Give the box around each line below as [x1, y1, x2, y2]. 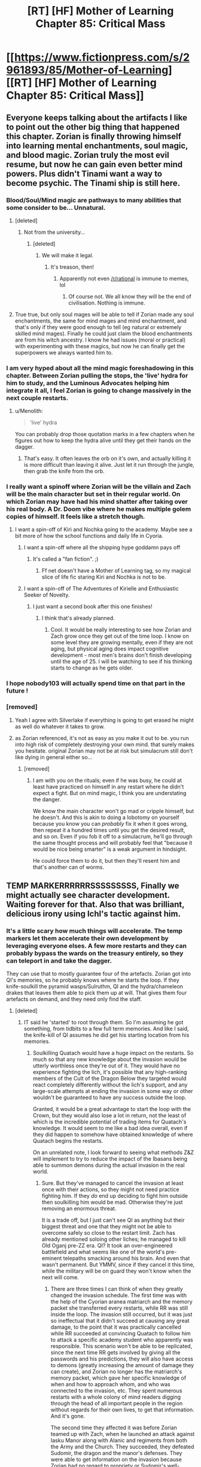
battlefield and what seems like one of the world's [41, 1249, 165, 1256]
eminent [41, 1255, 62, 1262]
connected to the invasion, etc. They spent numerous [50, 1387, 182, 1395]
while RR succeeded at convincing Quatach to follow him [50, 1330, 191, 1337]
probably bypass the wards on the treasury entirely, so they [6, 949, 184, 957]
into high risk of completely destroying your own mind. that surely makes [14, 741, 194, 748]
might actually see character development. [6, 890, 170, 900]
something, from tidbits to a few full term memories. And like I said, [23, 1025, 190, 1033]
